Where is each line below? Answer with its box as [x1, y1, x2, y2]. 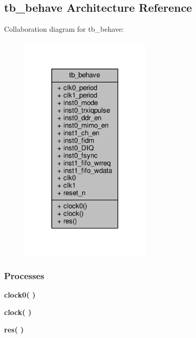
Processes [4, 269, 45, 282]
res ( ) [4, 324, 24, 334]
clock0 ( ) [4, 289, 36, 300]
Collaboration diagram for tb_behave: [4, 24, 124, 34]
